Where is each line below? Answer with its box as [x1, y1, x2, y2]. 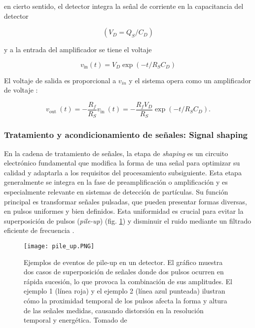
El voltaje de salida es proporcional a [4, 75, 116, 85]
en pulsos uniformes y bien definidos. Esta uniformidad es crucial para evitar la [4, 206, 244, 216]
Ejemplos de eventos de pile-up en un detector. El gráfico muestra [24, 257, 223, 267]
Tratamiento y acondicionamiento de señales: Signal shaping [4, 129, 248, 141]
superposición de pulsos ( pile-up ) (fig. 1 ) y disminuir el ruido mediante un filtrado [4, 215, 252, 226]
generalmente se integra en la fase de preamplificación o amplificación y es [4, 177, 228, 187]
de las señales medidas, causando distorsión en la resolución [24, 305, 204, 315]
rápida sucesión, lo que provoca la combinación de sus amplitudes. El [24, 276, 232, 286]
